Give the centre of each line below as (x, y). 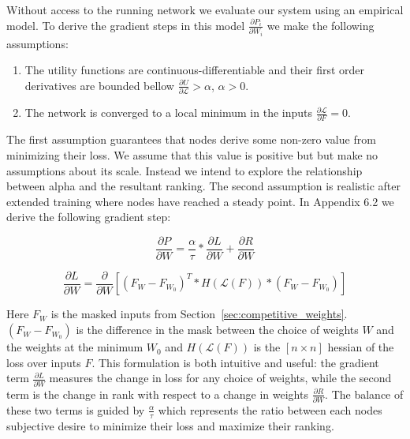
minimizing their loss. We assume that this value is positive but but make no (192, 154)
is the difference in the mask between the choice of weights (217, 330)
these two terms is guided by (76, 409)
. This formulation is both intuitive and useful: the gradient (235, 362)
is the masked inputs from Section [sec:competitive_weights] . (199, 314)
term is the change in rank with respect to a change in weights (157, 394)
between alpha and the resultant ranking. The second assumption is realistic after (203, 186)
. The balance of (364, 394)
